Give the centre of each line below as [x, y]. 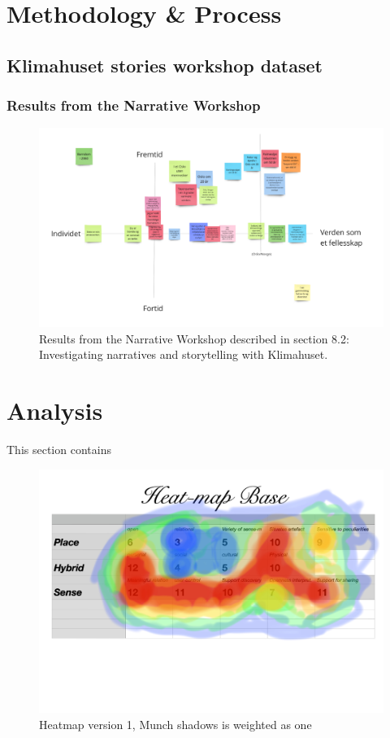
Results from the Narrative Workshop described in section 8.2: [194, 338]
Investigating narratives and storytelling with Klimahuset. [184, 354]
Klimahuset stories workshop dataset [165, 65]
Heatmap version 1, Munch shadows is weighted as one [175, 724]
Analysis [55, 410]
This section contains [59, 449]
